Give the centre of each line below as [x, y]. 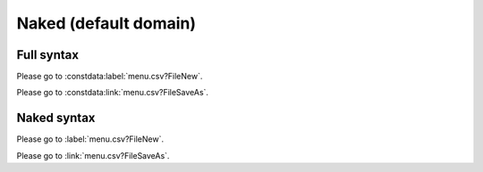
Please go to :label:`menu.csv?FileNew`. [90, 139]
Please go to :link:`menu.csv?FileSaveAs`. [93, 155]
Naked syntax [56, 118]
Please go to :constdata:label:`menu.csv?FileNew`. [110, 77]
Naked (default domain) [106, 23]
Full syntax [48, 55]
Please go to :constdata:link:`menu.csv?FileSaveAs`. [113, 93]
